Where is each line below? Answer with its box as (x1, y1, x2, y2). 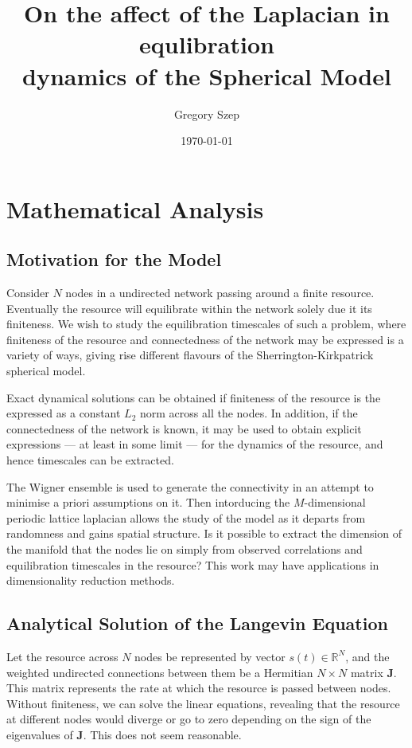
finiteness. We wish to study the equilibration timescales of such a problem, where (6, 315, 406, 332)
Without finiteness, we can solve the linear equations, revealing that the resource (6, 695, 400, 711)
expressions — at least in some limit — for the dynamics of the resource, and (6, 436, 383, 452)
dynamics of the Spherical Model (22, 59, 391, 92)
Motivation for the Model (6, 247, 222, 272)
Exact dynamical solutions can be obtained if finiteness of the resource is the (6, 389, 381, 405)
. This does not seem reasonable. (83, 726, 242, 742)
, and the (345, 648, 390, 664)
